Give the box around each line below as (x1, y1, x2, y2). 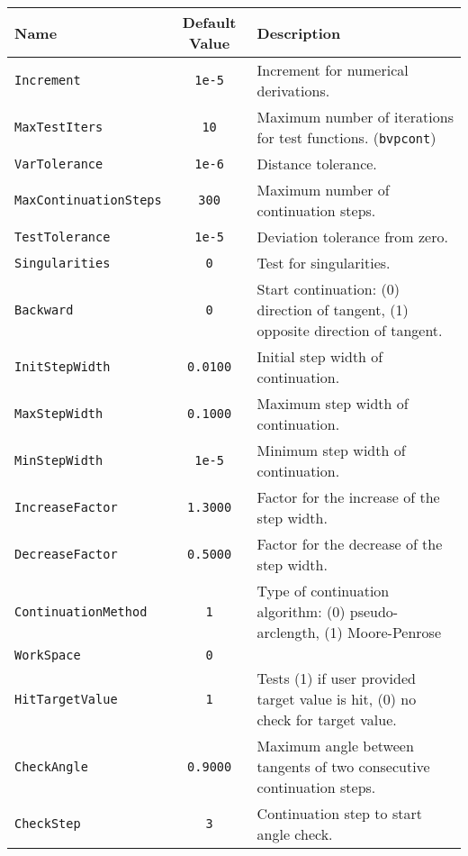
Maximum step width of (256, 393, 409, 414)
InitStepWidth (14, 360, 111, 374)
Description (256, 22, 341, 43)
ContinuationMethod (14, 604, 148, 619)
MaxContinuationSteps (14, 193, 162, 207)
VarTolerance (14, 156, 103, 171)
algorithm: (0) (256, 601, 346, 622)
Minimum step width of (256, 440, 406, 460)
